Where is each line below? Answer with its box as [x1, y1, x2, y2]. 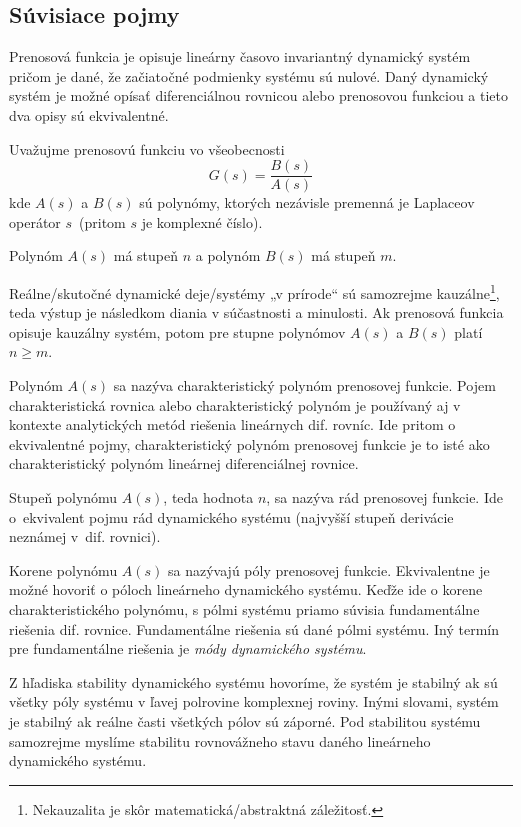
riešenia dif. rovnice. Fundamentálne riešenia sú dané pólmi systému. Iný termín [9, 618, 499, 639]
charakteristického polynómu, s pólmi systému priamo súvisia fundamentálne [9, 598, 480, 619]
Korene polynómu [9, 559, 118, 580]
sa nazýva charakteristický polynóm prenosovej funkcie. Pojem [113, 375, 496, 396]
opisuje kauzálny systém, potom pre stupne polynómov [9, 321, 346, 342]
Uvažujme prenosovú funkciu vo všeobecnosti [9, 138, 285, 159]
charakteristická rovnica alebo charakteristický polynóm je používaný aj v [9, 394, 461, 415]
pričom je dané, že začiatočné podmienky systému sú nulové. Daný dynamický [9, 65, 489, 86]
